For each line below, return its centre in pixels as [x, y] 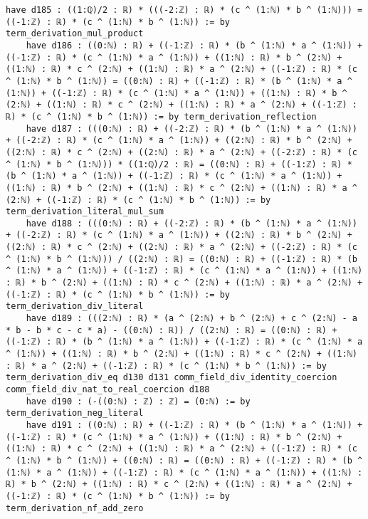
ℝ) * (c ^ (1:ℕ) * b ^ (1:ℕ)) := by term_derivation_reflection [161, 116]
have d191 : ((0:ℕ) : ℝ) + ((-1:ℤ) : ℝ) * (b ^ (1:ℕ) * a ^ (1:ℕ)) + [194, 425]
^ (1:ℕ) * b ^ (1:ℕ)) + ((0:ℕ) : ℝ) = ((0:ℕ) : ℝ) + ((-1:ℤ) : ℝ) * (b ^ [184, 460]
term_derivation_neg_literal [75, 413]
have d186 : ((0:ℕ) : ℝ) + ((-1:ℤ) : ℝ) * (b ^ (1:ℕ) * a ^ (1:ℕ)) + [194, 45]
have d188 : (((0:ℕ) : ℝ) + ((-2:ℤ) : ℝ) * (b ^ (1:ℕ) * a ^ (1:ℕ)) [191, 223]
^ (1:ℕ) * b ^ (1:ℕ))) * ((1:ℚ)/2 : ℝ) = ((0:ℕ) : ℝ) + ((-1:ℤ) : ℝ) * [179, 164]
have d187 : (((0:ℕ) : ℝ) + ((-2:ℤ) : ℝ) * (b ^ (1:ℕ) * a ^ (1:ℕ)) [191, 129]
